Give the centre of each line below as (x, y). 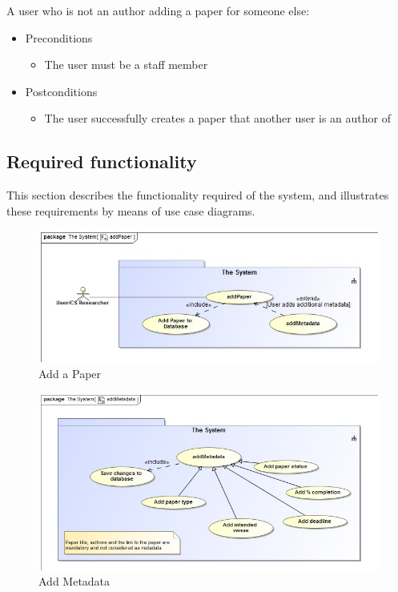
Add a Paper (70, 373)
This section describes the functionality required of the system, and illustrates (198, 195)
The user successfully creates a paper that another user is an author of (218, 118)
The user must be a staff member (126, 64)
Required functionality (102, 161)
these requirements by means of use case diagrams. (131, 210)
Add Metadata (74, 581)
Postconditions (61, 91)
